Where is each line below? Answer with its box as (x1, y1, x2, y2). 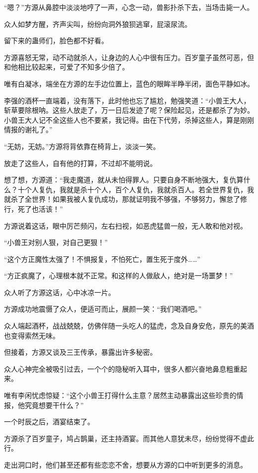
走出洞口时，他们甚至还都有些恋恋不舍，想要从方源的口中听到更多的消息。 (4, 460, 247, 470)
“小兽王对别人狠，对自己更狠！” (4, 237, 108, 247)
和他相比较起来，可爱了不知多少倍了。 (4, 62, 129, 72)
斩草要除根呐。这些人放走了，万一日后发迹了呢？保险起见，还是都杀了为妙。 (4, 105, 254, 115)
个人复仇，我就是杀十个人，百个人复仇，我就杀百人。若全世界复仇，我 (24, 184, 254, 194)
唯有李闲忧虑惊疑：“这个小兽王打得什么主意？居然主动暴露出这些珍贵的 (4, 390, 237, 400)
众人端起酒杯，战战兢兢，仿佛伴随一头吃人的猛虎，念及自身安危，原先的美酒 (4, 320, 254, 331)
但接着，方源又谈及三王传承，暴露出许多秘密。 (4, 347, 157, 357)
